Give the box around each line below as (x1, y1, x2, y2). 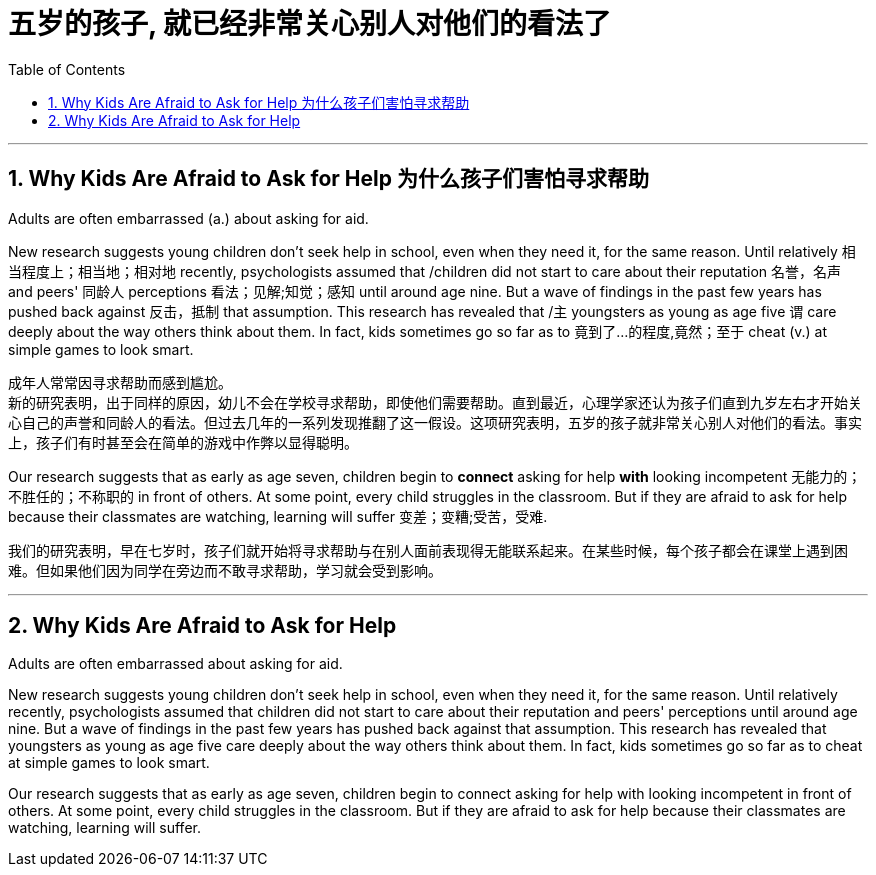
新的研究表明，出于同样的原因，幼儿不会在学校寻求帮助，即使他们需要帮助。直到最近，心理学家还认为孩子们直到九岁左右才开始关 (8, 393, 862, 411)
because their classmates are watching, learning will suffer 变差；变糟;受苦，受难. (8, 507, 548, 525)
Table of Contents (8, 60, 126, 78)
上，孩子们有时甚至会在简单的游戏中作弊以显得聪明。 (8, 433, 358, 451)
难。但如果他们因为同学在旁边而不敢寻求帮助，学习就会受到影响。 (8, 561, 442, 579)
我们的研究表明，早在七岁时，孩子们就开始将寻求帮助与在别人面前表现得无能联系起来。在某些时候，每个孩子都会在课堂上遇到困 (8, 541, 848, 559)
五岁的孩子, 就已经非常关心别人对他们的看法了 (8, 7, 612, 41)
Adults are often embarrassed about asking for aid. (8, 655, 343, 673)
